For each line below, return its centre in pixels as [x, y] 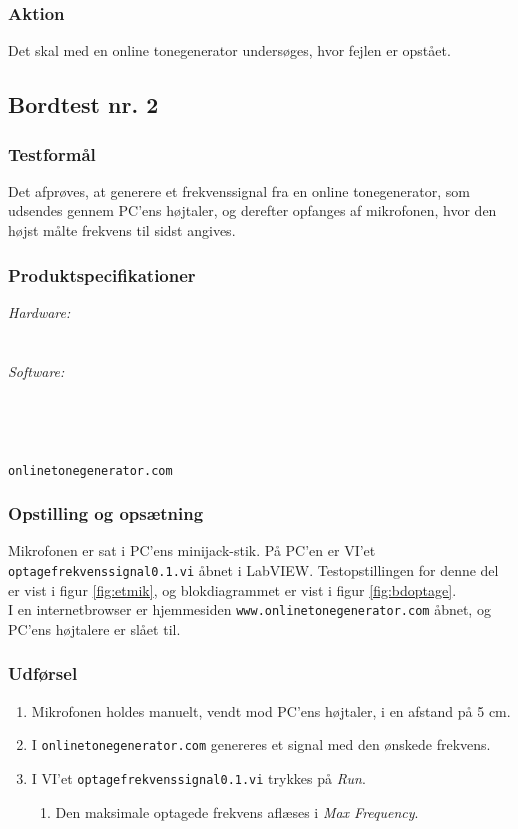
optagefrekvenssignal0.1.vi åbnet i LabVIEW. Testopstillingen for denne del [253, 570]
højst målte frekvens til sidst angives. [122, 230]
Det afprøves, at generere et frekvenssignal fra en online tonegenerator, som [239, 190]
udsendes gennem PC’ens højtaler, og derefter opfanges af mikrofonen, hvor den [252, 210]
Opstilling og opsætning [106, 513]
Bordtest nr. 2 [83, 104]
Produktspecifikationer [102, 274]
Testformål [52, 153]
